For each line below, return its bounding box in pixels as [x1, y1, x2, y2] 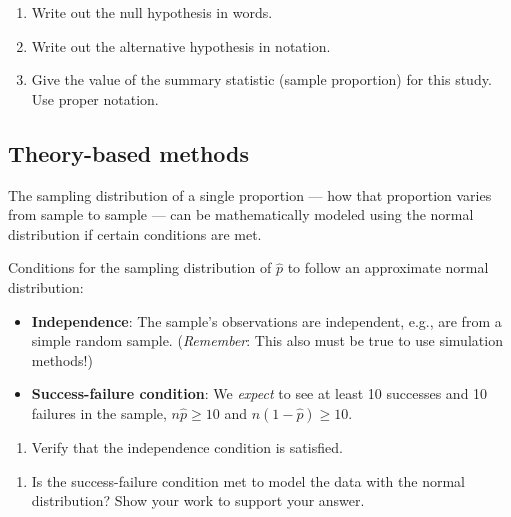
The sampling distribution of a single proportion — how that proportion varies [8, 184, 492, 205]
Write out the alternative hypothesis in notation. [31, 35, 331, 56]
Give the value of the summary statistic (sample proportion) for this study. [31, 69, 492, 90]
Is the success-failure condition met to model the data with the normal [31, 470, 465, 491]
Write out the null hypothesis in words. [31, 2, 273, 22]
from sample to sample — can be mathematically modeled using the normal [8, 204, 474, 225]
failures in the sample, [31, 402, 167, 423]
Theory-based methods [8, 137, 250, 168]
